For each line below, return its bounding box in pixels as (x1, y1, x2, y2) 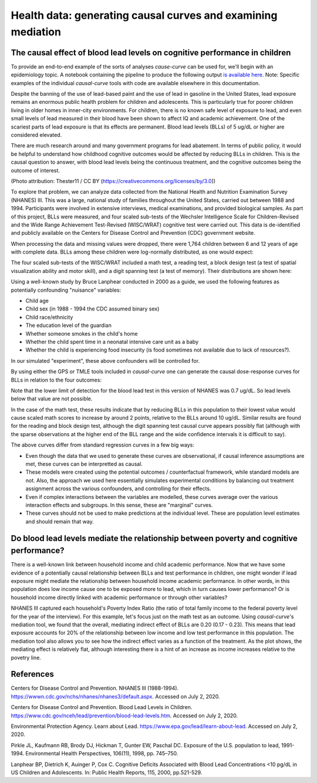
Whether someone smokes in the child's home (25, 330, 138, 337)
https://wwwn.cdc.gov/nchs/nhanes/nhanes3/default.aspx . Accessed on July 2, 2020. (11, 693, 220, 700)
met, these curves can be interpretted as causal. (25, 461, 143, 468)
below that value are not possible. (11, 395, 93, 402)
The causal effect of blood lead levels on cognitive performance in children (11, 48, 291, 58)
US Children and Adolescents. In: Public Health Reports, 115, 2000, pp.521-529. (11, 769, 203, 776)
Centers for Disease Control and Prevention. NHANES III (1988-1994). (11, 684, 179, 692)
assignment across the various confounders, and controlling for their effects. (25, 485, 211, 492)
